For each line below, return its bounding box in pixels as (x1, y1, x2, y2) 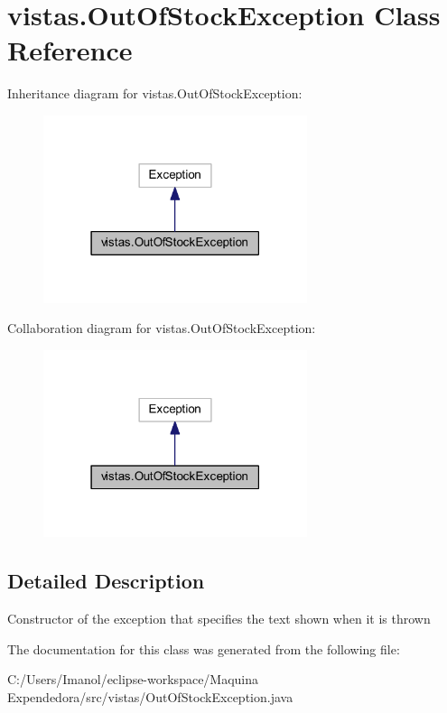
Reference (7, 32, 133, 69)
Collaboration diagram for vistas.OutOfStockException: (7, 319, 316, 338)
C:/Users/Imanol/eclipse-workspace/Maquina (7, 670, 259, 689)
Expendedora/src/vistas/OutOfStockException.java (7, 687, 293, 706)
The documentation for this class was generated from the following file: (7, 639, 400, 658)
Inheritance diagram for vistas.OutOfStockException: (7, 84, 303, 103)
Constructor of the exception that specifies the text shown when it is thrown (7, 609, 431, 628)
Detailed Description (7, 567, 205, 595)
